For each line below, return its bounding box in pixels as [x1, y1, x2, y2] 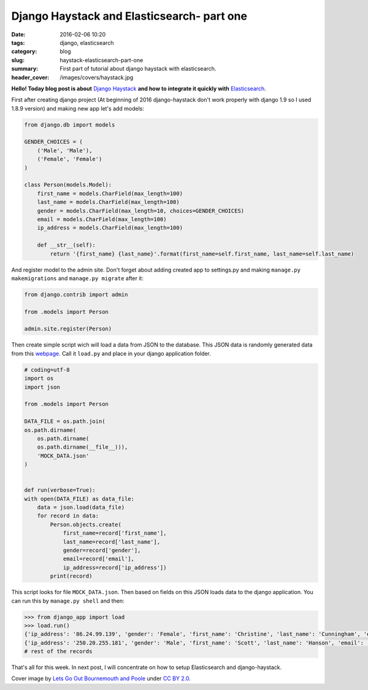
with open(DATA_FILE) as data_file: [24, 495, 135, 502]
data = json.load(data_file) [37, 504, 125, 511]
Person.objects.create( [50, 521, 122, 528]
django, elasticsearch [59, 39, 114, 46]
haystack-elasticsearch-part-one [59, 56, 144, 64]
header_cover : [11, 74, 50, 81]
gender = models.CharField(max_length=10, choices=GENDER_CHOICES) [37, 207, 245, 214]
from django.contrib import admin [24, 291, 128, 298]
